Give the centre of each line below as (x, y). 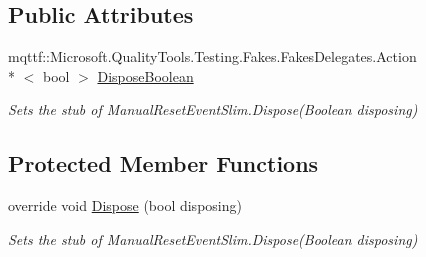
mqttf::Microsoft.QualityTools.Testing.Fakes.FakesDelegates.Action (212, 56)
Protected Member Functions (163, 163)
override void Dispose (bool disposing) (125, 205)
